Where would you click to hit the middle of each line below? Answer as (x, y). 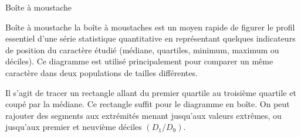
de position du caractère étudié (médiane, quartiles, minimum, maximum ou (142, 49)
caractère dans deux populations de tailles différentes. (102, 72)
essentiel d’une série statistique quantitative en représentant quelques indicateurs (150, 38)
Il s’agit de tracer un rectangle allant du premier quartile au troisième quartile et (151, 92)
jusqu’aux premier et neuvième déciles (74, 127)
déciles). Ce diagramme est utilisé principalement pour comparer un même (139, 61)
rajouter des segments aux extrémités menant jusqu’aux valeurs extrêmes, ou (143, 115)
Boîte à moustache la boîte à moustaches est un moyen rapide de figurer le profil (150, 27)
